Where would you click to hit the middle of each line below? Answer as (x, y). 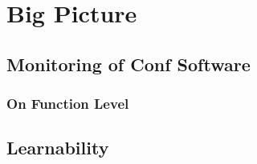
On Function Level (68, 104)
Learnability (58, 148)
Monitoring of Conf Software (128, 64)
